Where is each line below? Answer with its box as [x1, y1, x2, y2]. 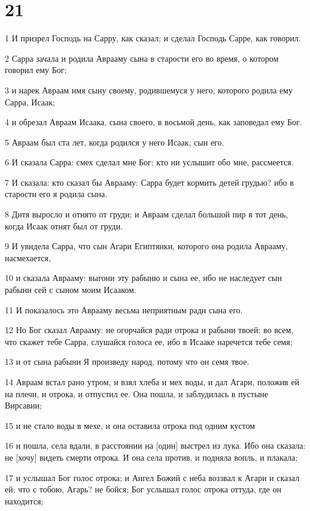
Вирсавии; [5, 399, 42, 412]
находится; [5, 494, 44, 507]
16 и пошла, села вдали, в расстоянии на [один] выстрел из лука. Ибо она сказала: [5, 439, 306, 452]
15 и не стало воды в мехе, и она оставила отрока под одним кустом [5, 419, 256, 431]
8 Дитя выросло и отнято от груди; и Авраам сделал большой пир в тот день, [5, 208, 288, 220]
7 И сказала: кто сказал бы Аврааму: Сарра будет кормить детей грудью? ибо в [5, 176, 294, 188]
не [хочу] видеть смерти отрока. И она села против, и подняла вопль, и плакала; [5, 450, 298, 463]
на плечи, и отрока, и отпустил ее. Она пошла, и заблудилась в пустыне [5, 387, 269, 400]
